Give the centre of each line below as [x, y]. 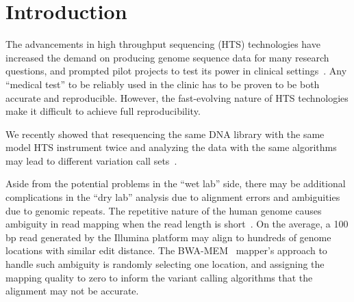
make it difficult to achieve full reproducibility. [103, 111]
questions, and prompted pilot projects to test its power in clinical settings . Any [176, 71]
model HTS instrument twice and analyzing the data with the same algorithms [171, 147]
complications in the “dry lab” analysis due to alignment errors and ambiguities [173, 197]
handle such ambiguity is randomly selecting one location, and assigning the [165, 264]
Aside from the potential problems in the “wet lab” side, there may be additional [176, 183]
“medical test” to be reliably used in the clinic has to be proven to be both [163, 84]
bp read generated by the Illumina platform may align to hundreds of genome [168, 237]
